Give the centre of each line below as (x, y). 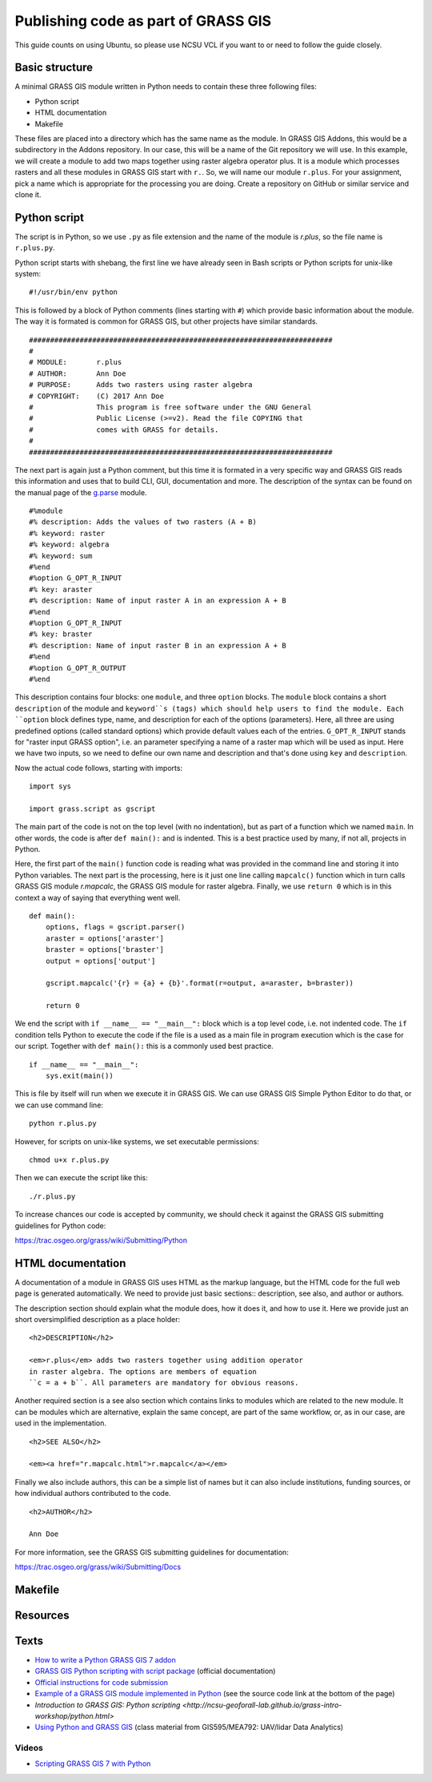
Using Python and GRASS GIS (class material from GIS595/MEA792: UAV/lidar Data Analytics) (189, 1728)
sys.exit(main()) (79, 1076)
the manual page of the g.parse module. (81, 492)
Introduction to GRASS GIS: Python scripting (108, 1705)
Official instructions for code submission (101, 1682)
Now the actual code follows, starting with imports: (99, 768)
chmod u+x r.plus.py (69, 1160)
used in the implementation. (61, 1423)
